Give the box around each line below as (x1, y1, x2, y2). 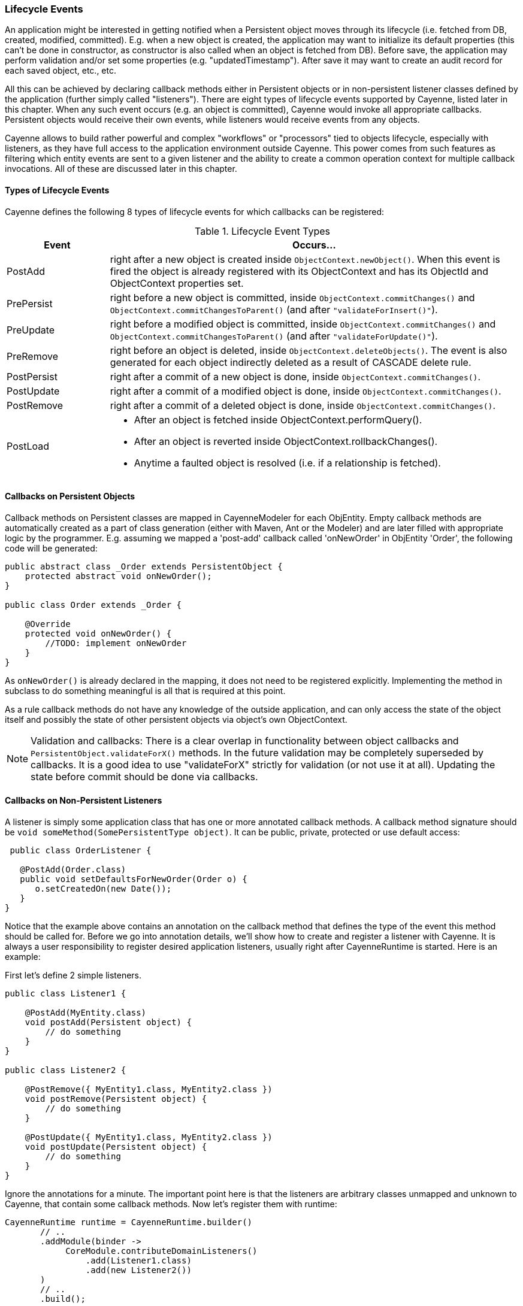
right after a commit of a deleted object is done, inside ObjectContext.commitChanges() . (110, 399, 495, 411)
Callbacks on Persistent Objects (5, 491, 135, 502)
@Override (25, 619, 71, 629)
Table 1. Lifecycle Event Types (194, 225, 330, 237)
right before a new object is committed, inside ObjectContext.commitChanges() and (110, 291, 475, 304)
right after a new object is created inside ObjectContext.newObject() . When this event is (110, 253, 500, 265)
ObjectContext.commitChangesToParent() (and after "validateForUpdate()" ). (110, 329, 438, 342)
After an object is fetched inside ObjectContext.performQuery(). (134, 413, 422, 426)
